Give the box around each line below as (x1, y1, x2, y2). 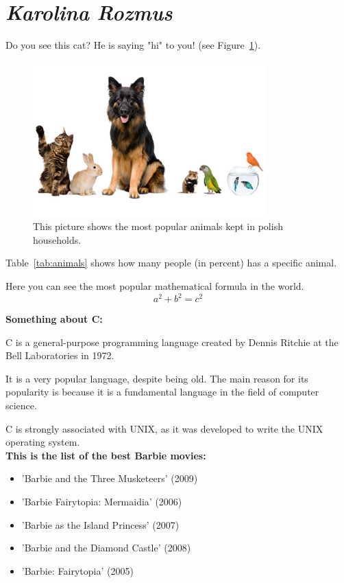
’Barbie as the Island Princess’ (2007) (21, 517, 180, 531)
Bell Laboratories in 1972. (5, 348, 114, 363)
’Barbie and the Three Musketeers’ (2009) (21, 471, 198, 485)
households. (33, 232, 82, 247)
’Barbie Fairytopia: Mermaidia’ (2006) (21, 494, 182, 509)
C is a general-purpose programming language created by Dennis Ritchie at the (5, 334, 339, 349)
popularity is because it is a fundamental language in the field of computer (5, 385, 319, 399)
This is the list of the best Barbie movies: (5, 448, 206, 462)
